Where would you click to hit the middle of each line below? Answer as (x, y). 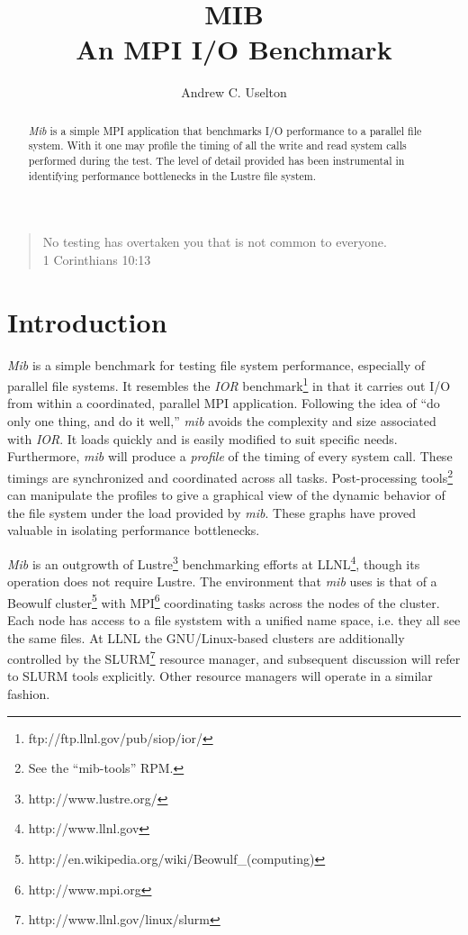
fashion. (29, 694)
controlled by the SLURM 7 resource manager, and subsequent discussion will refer (234, 657)
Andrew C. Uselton (234, 92)
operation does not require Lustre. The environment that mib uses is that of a (222, 581)
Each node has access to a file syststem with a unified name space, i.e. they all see (234, 619)
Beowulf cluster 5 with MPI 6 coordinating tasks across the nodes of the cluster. (224, 601)
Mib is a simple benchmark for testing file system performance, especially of (216, 364)
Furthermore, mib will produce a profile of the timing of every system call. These (230, 456)
